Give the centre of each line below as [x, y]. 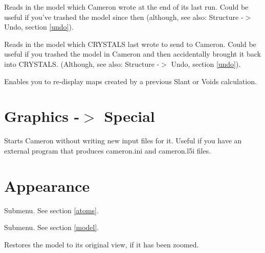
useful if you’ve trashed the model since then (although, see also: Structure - [124, 17]
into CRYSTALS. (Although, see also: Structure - [82, 64]
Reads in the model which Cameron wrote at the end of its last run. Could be [126, 7]
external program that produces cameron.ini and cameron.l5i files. [108, 150]
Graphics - [42, 116]
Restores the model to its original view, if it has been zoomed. [102, 244]
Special [129, 116]
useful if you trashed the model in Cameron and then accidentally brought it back [132, 54]
